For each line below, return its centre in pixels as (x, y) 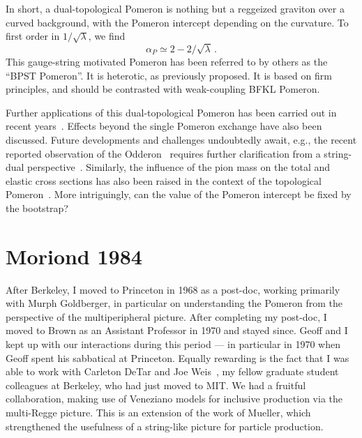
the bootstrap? (37, 207)
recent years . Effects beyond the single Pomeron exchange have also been (164, 126)
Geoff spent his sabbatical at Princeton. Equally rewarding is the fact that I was (178, 357)
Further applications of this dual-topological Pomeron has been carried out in (171, 112)
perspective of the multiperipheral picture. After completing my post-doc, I (166, 316)
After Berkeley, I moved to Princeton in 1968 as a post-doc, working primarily (173, 289)
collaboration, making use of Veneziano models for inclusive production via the (174, 399)
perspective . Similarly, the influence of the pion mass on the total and (179, 167)
